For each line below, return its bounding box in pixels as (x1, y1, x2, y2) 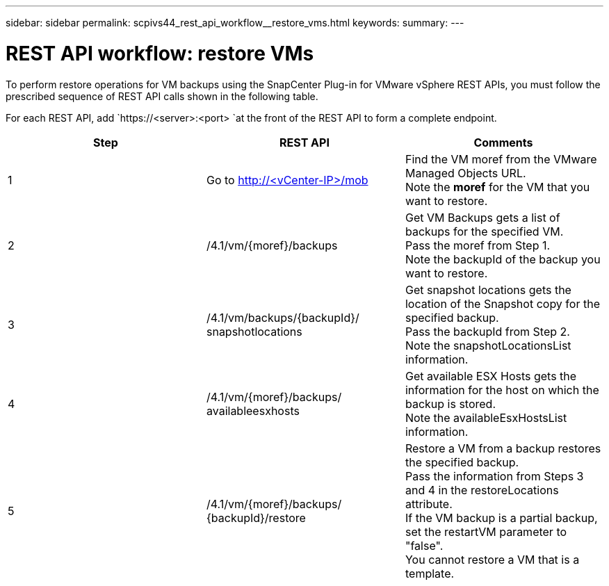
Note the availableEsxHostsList (405, 410, 567, 425)
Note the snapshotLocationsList (405, 338, 571, 352)
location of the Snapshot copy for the (405, 296, 600, 311)
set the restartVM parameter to (405, 524, 567, 539)
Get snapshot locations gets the (405, 282, 571, 297)
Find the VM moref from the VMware (405, 152, 597, 166)
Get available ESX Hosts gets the (405, 368, 577, 383)
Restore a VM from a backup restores (405, 441, 601, 455)
